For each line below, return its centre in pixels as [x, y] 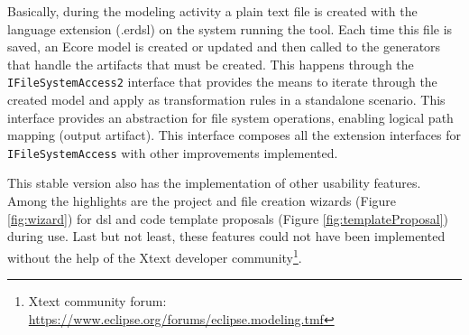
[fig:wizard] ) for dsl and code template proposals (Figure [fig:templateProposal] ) [228, 218]
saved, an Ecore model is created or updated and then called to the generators [224, 47]
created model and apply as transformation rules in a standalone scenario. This [226, 100]
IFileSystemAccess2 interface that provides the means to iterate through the [222, 82]
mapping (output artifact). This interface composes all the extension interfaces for [234, 135]
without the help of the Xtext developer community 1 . [155, 256]
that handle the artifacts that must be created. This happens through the [211, 64]
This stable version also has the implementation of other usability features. [214, 183]
